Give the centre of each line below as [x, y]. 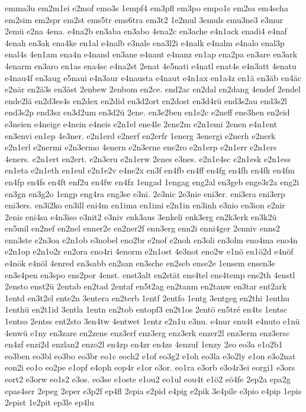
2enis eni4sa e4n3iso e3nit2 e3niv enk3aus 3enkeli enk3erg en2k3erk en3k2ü [141, 216]
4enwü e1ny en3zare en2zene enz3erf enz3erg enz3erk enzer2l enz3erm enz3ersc [147, 332]
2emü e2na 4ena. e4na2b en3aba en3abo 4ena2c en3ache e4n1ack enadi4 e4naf [146, 31]
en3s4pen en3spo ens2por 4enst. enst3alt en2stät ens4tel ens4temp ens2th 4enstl [150, 274]
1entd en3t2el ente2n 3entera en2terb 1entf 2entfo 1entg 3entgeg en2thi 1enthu [147, 297]
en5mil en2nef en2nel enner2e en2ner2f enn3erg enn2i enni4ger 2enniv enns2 [142, 228]
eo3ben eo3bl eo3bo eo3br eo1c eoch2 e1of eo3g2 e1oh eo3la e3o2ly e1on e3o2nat [150, 355]
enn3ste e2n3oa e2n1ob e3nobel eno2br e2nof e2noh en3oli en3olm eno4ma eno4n [151, 239]
